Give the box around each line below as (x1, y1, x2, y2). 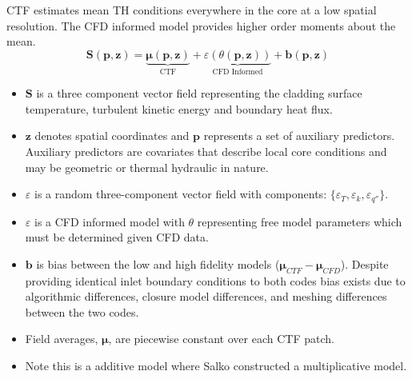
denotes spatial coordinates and (34, 127, 190, 144)
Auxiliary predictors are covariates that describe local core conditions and (25, 143, 387, 159)
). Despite (340, 255, 389, 272)
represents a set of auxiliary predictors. (203, 127, 395, 144)
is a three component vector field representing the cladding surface (36, 85, 362, 102)
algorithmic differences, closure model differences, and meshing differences (25, 288, 387, 305)
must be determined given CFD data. (25, 229, 209, 245)
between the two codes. (25, 303, 139, 320)
